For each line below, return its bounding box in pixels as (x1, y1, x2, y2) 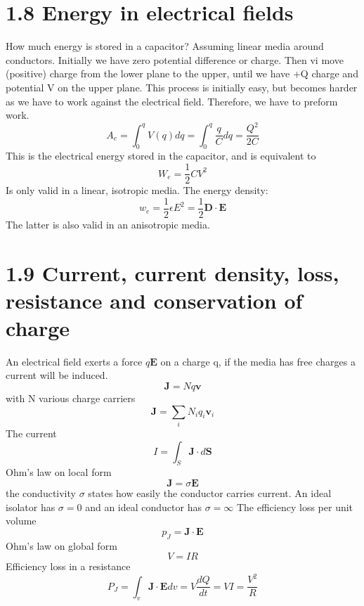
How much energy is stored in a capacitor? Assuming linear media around (6, 39, 324, 53)
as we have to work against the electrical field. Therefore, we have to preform (6, 94, 338, 108)
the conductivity (6, 485, 76, 500)
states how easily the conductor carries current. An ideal (88, 485, 332, 500)
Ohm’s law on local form (6, 465, 112, 479)
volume (6, 513, 37, 528)
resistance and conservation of (6, 285, 303, 314)
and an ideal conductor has (85, 499, 202, 514)
